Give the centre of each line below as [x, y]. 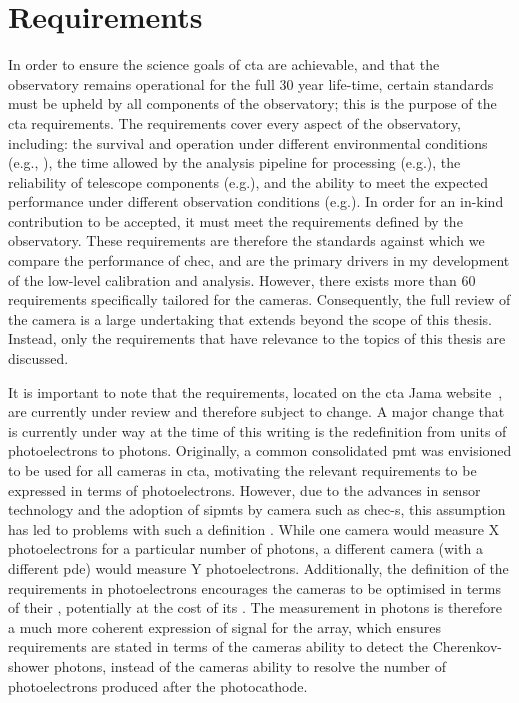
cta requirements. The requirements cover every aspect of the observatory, [234, 122]
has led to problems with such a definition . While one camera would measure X [254, 528]
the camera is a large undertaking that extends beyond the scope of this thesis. [250, 318]
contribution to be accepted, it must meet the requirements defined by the [235, 220]
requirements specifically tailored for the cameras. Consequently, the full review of [259, 299]
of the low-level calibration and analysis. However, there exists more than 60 [242, 279]
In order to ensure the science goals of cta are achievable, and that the [224, 64]
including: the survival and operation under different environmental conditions [248, 142]
